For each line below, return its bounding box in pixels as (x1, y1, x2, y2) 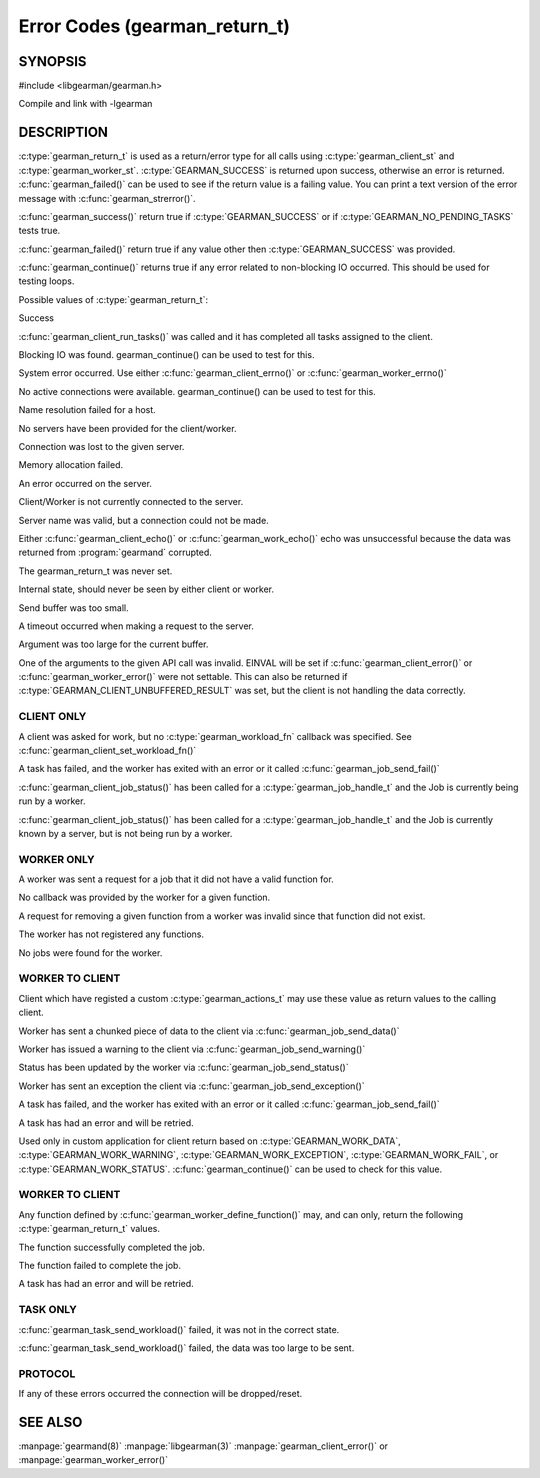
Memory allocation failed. (18, 459, 124, 471)
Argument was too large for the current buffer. (18, 638, 209, 650)
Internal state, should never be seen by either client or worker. (18, 583, 275, 595)
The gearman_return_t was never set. (18, 565, 173, 577)
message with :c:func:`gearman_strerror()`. (18, 192, 196, 204)
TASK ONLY (18, 1303, 77, 1317)
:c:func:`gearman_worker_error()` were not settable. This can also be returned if (18, 671, 349, 683)
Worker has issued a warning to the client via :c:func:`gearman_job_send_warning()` (18, 1043, 366, 1055)
